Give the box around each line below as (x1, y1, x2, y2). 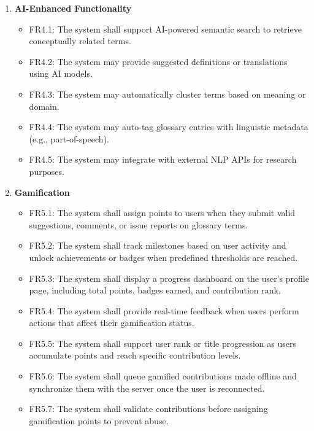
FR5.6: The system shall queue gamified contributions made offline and (29, 370, 297, 382)
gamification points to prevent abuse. (29, 414, 169, 427)
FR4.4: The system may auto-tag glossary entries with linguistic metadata (29, 120, 308, 133)
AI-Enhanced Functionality (14, 2, 132, 14)
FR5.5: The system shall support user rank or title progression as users (29, 336, 297, 349)
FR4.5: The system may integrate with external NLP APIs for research (29, 153, 297, 166)
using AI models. (29, 67, 93, 80)
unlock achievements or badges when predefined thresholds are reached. (29, 250, 298, 263)
